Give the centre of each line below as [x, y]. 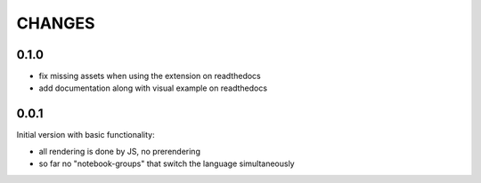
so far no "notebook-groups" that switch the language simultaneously [167, 163]
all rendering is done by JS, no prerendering [119, 151]
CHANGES [56, 23]
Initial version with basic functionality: [86, 135]
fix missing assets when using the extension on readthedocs [150, 76]
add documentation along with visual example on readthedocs [153, 88]
